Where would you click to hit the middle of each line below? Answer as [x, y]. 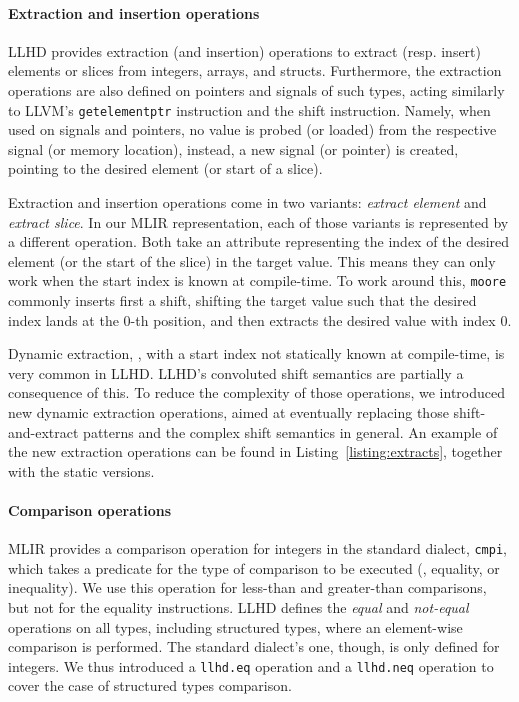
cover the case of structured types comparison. [150, 685]
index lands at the [63, 319]
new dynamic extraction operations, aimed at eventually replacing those [228, 412]
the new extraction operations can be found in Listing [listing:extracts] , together [255, 451]
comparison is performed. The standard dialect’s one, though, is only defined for [254, 646]
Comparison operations [90, 509]
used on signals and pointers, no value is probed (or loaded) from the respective [252, 129]
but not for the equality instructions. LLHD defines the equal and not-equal [238, 607]
